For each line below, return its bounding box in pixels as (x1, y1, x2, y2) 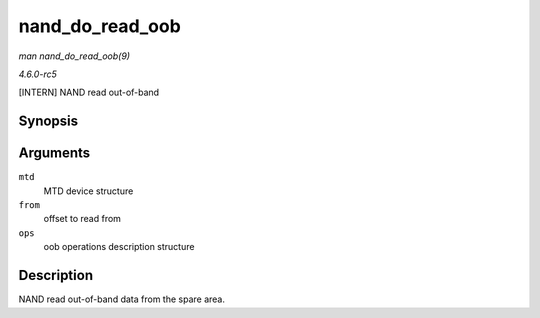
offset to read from (43, 213, 122, 225)
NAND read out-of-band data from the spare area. (18, 293, 225, 305)
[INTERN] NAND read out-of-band (18, 86, 160, 99)
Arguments (18, 145, 91, 162)
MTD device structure (43, 185, 134, 197)
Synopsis (18, 113, 79, 130)
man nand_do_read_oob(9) (18, 50, 130, 62)
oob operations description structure (43, 241, 195, 253)
